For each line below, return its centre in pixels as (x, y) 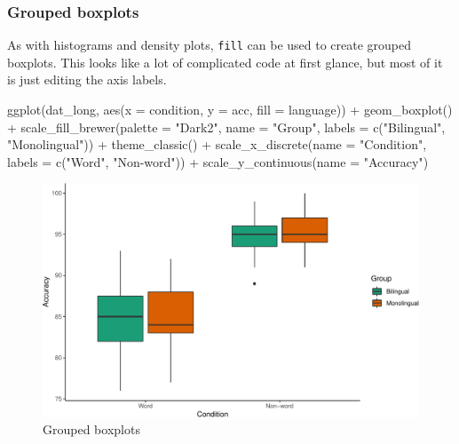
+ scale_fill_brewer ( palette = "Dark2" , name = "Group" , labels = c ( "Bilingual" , (226, 127)
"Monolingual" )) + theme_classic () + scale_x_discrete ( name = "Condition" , (217, 144)
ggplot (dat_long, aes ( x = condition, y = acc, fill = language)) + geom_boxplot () (230, 110)
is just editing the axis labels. (87, 79)
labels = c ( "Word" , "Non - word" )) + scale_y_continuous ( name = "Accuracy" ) (218, 161)
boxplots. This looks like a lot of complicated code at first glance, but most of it (225, 62)
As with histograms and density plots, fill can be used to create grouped (210, 45)
